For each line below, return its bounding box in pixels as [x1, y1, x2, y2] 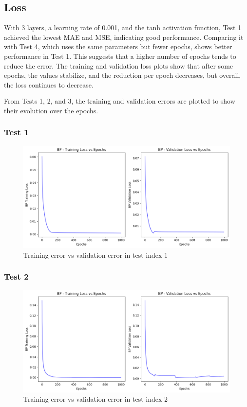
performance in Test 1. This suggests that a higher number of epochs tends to [4, 51, 236, 61]
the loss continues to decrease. [4, 79, 94, 89]
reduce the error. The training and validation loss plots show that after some [4, 60, 233, 71]
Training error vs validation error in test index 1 [23, 249, 168, 260]
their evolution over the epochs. [4, 105, 98, 115]
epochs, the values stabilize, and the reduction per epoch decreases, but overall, [4, 70, 241, 80]
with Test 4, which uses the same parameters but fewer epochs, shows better [4, 41, 232, 52]
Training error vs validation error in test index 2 [23, 394, 168, 404]
